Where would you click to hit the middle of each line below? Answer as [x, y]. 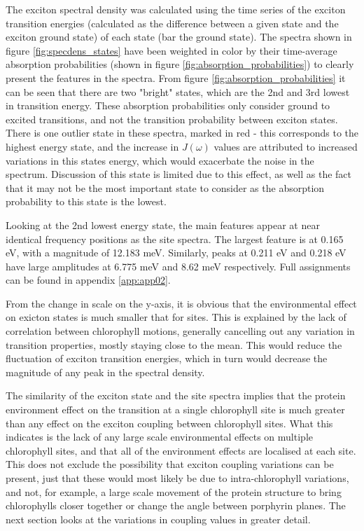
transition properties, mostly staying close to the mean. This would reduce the [174, 344]
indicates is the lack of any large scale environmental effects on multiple [159, 437]
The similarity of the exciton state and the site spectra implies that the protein [176, 395]
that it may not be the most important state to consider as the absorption [165, 187]
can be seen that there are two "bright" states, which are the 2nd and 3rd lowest [178, 91]
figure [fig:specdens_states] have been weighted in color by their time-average [171, 50]
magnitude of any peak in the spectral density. [105, 372]
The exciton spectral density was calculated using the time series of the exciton [176, 9]
